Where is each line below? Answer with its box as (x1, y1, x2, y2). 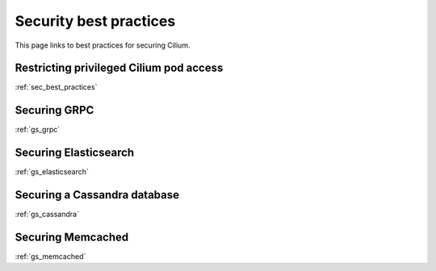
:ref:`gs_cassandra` (15, 210, 80, 219)
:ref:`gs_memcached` (15, 252, 86, 261)
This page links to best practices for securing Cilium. (15, 40, 191, 50)
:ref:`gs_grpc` (15, 125, 61, 135)
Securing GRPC (15, 103, 94, 117)
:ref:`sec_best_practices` (15, 82, 98, 92)
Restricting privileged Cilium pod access (15, 61, 224, 75)
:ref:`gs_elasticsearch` (15, 167, 89, 177)
